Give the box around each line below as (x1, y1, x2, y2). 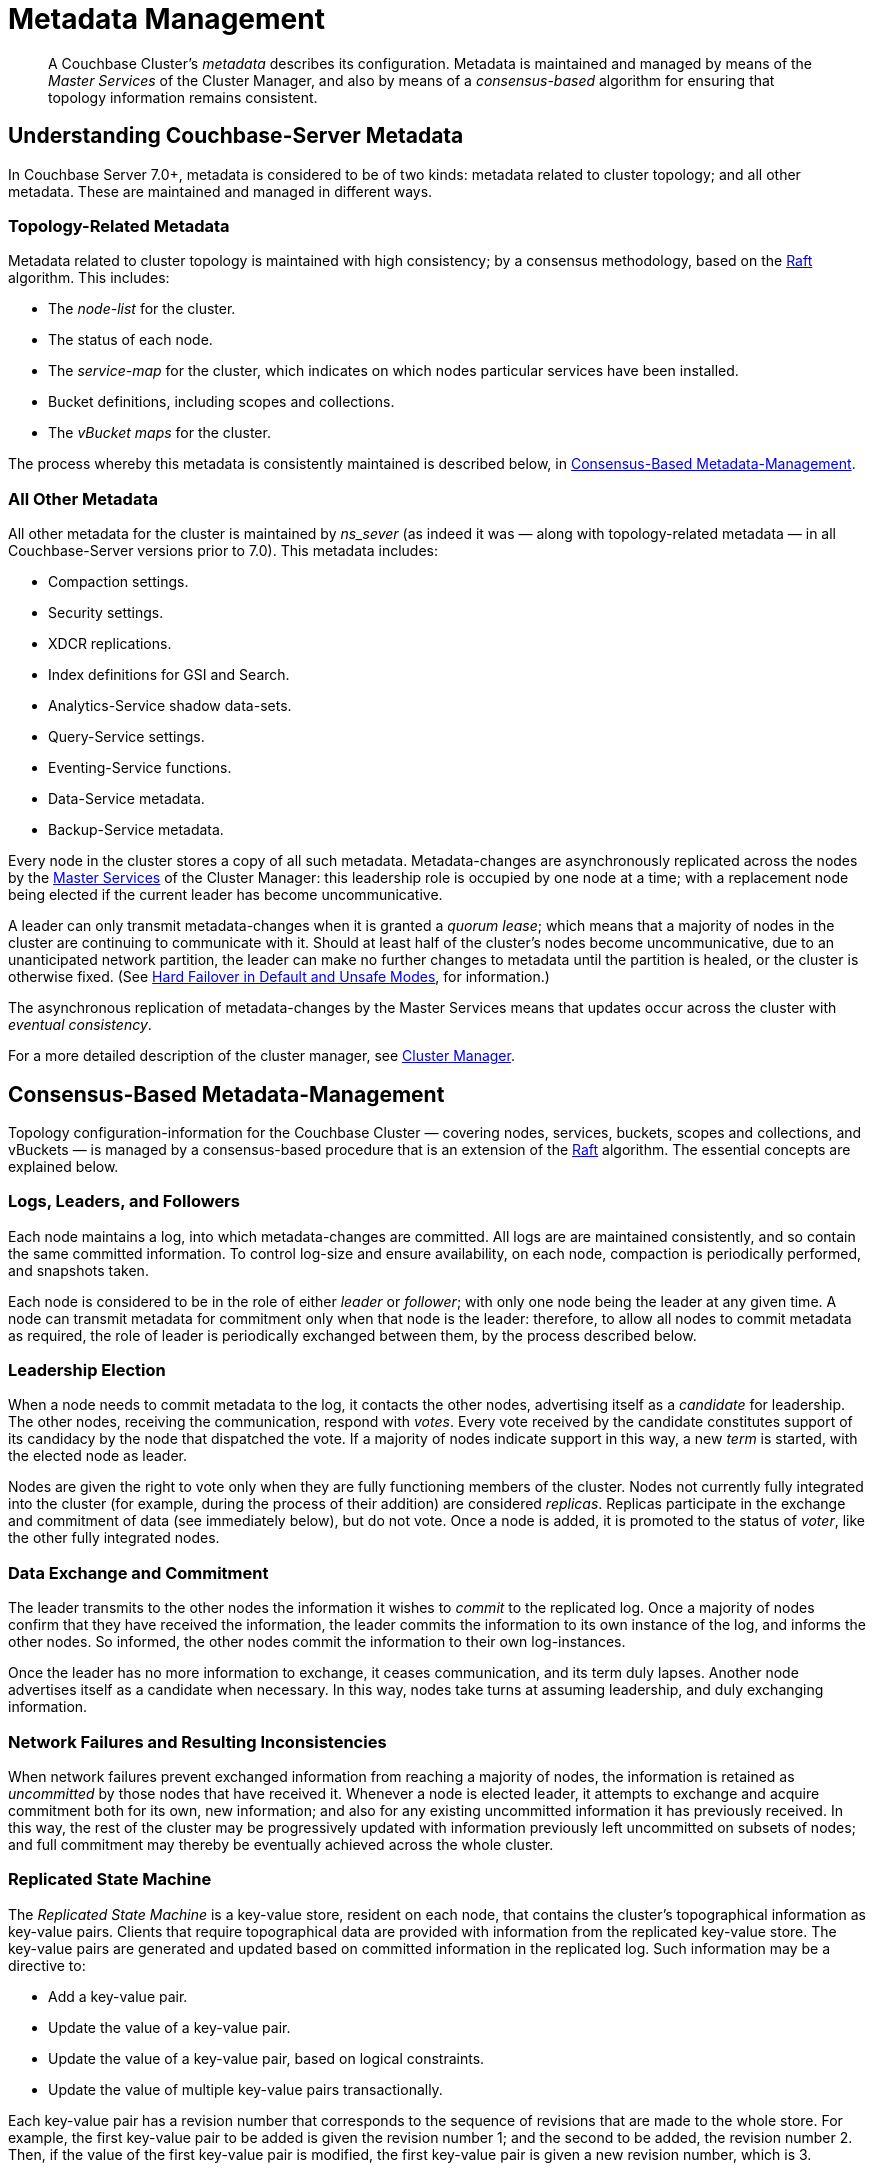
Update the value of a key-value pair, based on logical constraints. (48, 2049, 485, 2067)
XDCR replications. (48, 635, 172, 653)
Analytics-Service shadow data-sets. (48, 697, 292, 715)
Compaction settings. (48, 573, 189, 591)
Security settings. (48, 604, 164, 622)
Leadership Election (8, 1360, 166, 1381)
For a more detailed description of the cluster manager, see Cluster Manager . (8, 1047, 515, 1065)
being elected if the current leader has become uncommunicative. (8, 886, 443, 904)
